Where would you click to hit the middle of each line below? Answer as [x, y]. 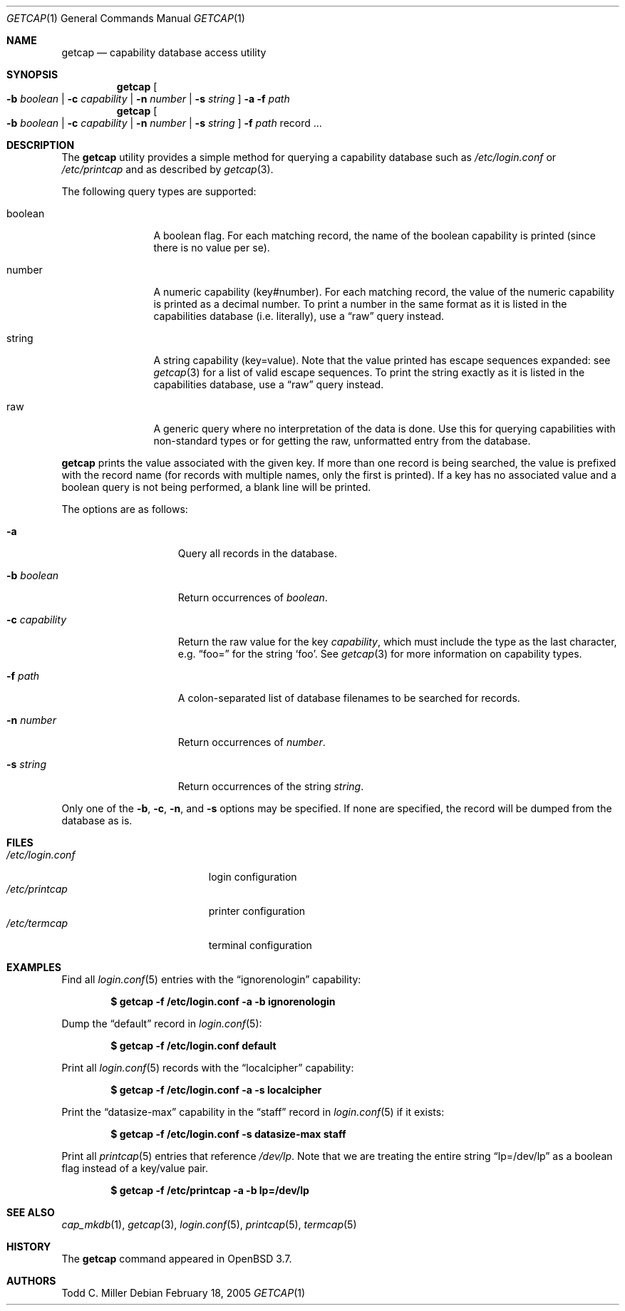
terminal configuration [260, 945]
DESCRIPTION [41, 145]
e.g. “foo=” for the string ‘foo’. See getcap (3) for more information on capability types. [380, 654]
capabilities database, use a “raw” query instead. [269, 384]
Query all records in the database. [258, 553]
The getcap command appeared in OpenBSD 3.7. [177, 1259]
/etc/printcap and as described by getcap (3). [167, 169]
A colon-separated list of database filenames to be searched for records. [349, 698]
